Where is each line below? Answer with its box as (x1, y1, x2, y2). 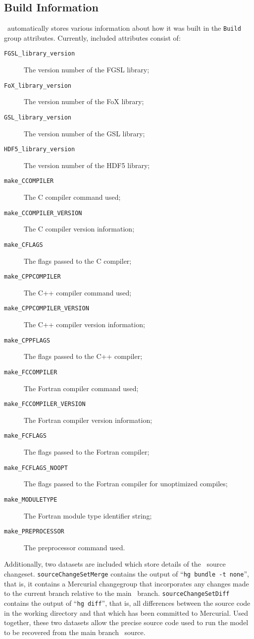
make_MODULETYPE (4, 496, 57, 503)
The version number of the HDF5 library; (24, 160, 150, 170)
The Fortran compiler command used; (24, 383, 139, 393)
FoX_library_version (4, 82, 72, 89)
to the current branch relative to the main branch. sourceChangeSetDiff (4, 588, 230, 598)
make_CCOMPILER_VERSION (4, 209, 82, 217)
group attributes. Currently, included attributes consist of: (4, 32, 181, 43)
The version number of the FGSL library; (24, 64, 150, 75)
